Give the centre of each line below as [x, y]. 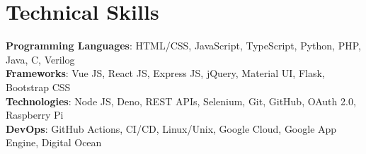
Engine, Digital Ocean [54, 142]
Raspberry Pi [35, 115]
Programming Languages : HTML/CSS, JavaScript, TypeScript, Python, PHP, [183, 46]
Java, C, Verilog [40, 59]
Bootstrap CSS [38, 87]
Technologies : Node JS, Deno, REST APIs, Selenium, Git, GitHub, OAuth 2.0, [181, 101]
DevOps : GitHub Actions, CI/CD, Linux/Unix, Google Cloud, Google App [171, 128]
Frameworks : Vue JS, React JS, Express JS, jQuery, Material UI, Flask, [165, 73]
